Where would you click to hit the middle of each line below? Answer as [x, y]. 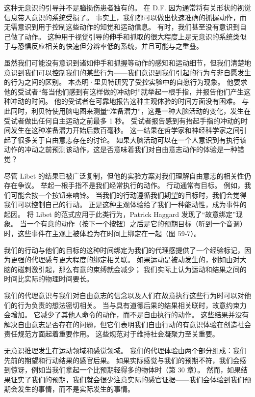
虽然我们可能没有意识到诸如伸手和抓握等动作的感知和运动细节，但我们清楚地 [127, 62]
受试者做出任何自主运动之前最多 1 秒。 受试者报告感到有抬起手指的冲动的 [122, 120]
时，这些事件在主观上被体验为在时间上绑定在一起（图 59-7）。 [102, 233]
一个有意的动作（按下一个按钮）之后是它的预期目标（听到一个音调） [137, 224]
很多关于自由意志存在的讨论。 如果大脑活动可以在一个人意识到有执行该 [132, 139]
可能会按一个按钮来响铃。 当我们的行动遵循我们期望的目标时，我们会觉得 [128, 195]
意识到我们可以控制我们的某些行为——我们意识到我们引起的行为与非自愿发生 [127, 72]
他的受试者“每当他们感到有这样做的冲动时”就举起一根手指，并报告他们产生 [124, 91]
